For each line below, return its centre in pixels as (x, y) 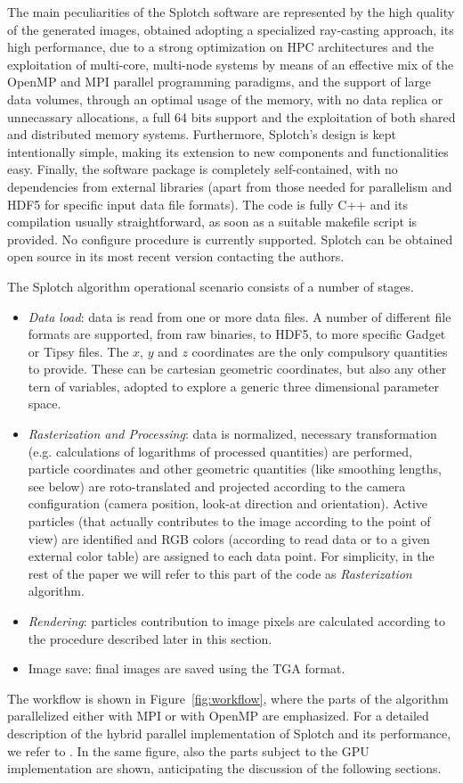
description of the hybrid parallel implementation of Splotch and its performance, (229, 733)
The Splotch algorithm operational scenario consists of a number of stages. (211, 286)
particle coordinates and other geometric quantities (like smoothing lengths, (235, 469)
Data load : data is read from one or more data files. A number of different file (240, 316)
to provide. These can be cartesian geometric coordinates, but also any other (237, 369)
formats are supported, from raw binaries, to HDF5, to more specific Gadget (237, 334)
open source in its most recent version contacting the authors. (176, 256)
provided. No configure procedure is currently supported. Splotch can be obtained (230, 239)
